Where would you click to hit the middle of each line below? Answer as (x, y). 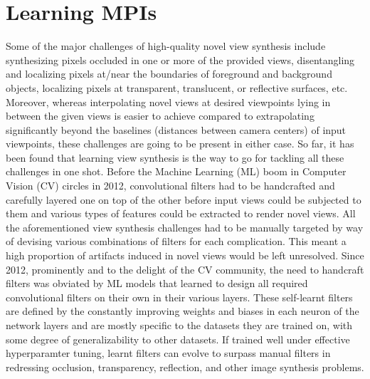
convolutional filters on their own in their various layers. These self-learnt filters (179, 297)
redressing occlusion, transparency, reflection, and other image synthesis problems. (185, 367)
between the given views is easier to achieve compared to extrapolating (160, 116)
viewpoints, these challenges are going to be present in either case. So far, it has (180, 144)
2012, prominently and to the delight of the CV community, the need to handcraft (185, 269)
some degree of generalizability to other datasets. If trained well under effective (178, 339)
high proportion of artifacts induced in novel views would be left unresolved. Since (185, 255)
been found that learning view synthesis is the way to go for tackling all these (175, 157)
